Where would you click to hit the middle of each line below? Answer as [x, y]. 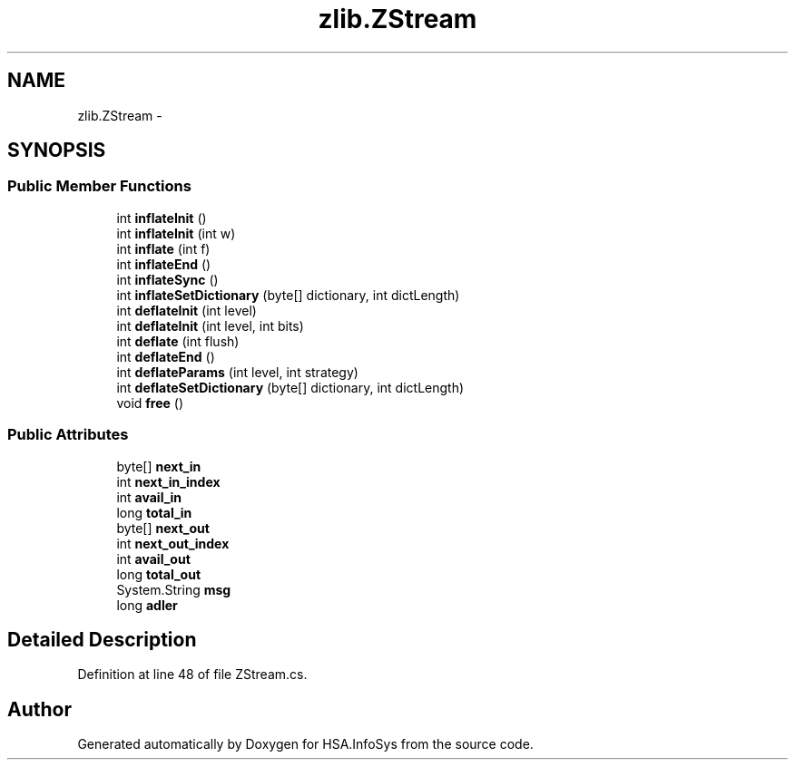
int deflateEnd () [166, 356]
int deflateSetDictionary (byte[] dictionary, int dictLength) [290, 387]
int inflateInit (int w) [176, 233]
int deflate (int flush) [178, 341]
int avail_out [153, 558]
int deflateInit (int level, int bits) [210, 325]
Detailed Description [102, 639]
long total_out [159, 574]
